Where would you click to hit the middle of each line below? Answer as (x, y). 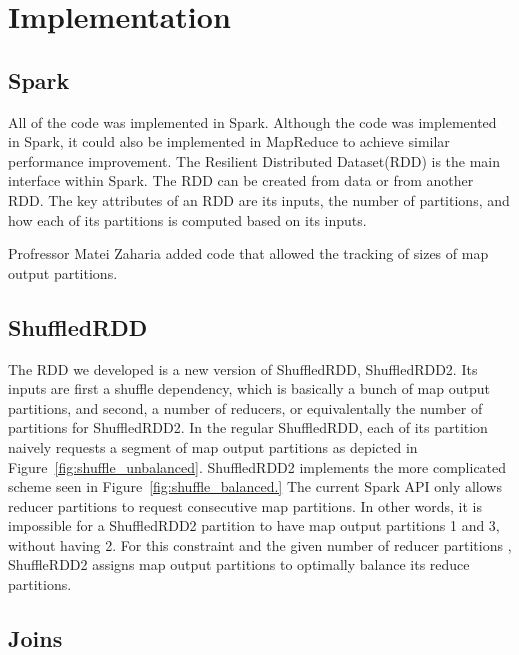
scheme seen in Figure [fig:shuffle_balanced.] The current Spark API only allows (255, 486)
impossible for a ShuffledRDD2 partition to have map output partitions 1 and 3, (254, 525)
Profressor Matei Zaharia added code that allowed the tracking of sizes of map (248, 253)
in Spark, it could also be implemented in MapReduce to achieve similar (229, 141)
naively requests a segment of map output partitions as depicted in (213, 446)
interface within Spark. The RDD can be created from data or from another (241, 180)
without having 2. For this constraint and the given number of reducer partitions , (260, 544)
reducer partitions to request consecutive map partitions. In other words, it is (245, 505)
